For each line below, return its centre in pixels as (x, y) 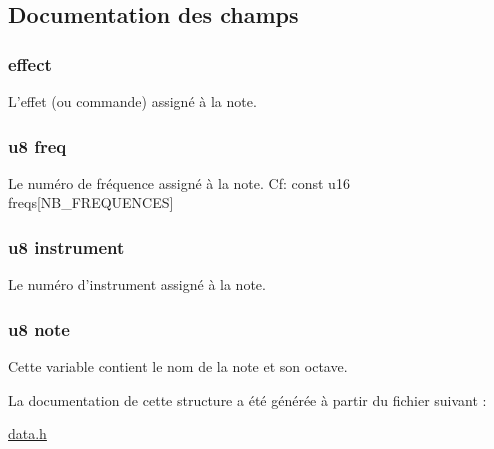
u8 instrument (66, 246)
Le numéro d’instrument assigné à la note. (137, 284)
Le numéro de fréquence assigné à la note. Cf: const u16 (179, 182)
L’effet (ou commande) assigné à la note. (132, 101)
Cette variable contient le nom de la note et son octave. (178, 366)
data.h (27, 433)
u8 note (39, 328)
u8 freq (37, 145)
